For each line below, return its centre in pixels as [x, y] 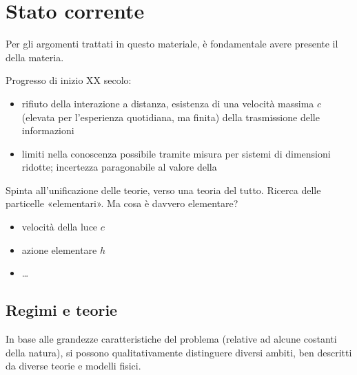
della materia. [35, 57]
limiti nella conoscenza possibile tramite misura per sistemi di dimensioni [176, 153]
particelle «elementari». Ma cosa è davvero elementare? [122, 203]
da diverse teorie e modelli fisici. [73, 366]
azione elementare [59, 249]
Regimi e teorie [62, 310]
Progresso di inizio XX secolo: [69, 80]
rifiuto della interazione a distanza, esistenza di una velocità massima [168, 103]
